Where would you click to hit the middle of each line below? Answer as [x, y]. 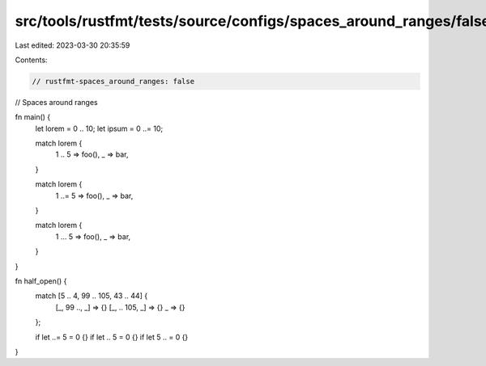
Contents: [31, 60]
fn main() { [33, 117]
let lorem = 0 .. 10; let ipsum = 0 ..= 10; [99, 128]
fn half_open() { [41, 281]
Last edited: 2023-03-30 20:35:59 [72, 45]
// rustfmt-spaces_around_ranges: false [113, 81]
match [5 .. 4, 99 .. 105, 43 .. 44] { [92, 296]
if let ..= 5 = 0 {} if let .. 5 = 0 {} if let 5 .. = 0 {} [112, 337]
